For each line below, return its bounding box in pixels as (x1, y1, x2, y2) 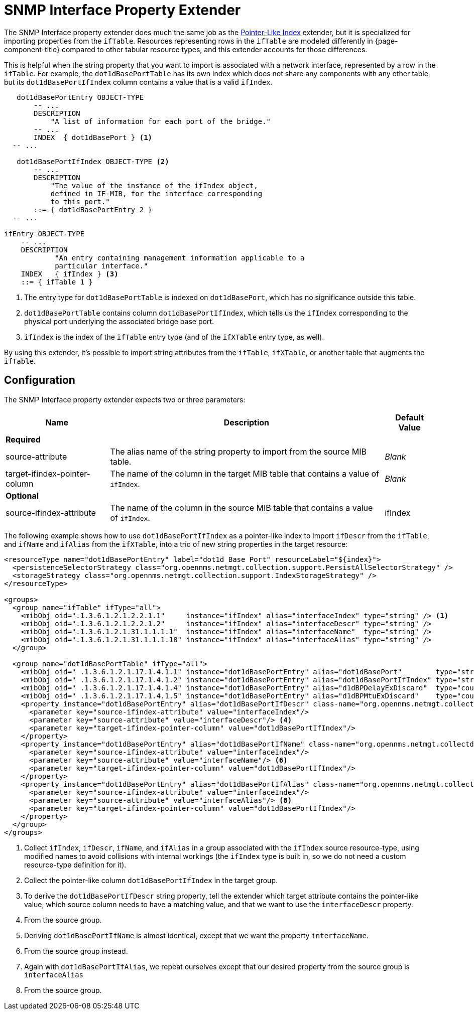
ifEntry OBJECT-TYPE (4, 229, 85, 238)
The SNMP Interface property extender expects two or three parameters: (4, 395, 246, 404)
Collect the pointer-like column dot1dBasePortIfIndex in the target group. (24, 876, 278, 885)
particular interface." (55, 261, 148, 270)
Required (6, 434, 41, 445)
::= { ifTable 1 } (21, 277, 93, 286)
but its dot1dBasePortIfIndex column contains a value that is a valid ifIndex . (4, 77, 273, 86)
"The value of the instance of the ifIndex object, (50, 181, 258, 190)
